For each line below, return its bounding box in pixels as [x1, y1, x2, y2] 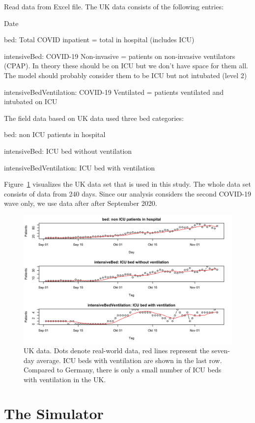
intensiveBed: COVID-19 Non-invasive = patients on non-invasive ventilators [4, 51, 235, 61]
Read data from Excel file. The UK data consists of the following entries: [4, 1, 224, 11]
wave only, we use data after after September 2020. [4, 198, 157, 208]
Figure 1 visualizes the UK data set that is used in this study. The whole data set [4, 179, 251, 189]
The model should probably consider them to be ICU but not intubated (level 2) [4, 70, 247, 80]
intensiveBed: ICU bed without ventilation [4, 145, 132, 156]
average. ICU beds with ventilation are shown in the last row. [36, 355, 222, 365]
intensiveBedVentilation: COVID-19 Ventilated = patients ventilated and [4, 86, 224, 97]
